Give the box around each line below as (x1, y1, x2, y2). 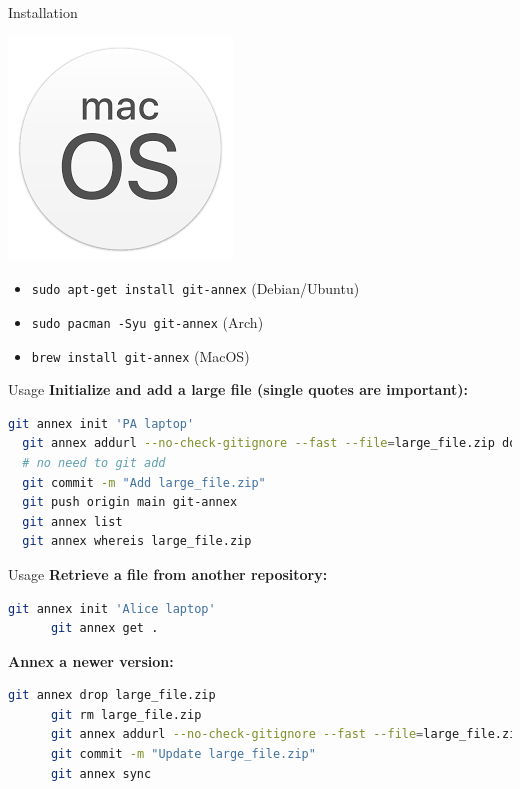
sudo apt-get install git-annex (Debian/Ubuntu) (31, 278, 360, 299)
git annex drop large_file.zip (8, 688, 216, 703)
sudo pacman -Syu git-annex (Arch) (31, 311, 264, 332)
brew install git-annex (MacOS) (31, 345, 250, 366)
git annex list (22, 514, 123, 529)
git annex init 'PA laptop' (8, 416, 195, 431)
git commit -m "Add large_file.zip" (22, 475, 266, 490)
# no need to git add (22, 455, 166, 470)
